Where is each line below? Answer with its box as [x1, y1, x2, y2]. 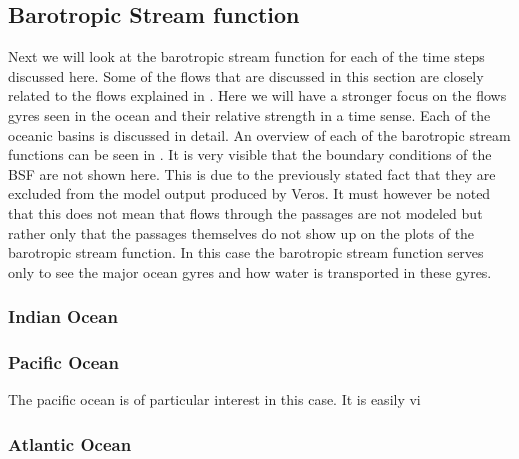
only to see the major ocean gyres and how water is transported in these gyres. [8, 261, 492, 282]
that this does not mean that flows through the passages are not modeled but [8, 202, 483, 223]
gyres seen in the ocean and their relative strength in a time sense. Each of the [8, 104, 491, 125]
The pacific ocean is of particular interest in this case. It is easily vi [8, 389, 421, 410]
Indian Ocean [8, 304, 118, 329]
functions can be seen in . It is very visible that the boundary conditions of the [8, 144, 492, 165]
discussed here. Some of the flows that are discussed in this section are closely [8, 65, 484, 86]
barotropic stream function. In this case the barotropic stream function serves [8, 242, 484, 263]
